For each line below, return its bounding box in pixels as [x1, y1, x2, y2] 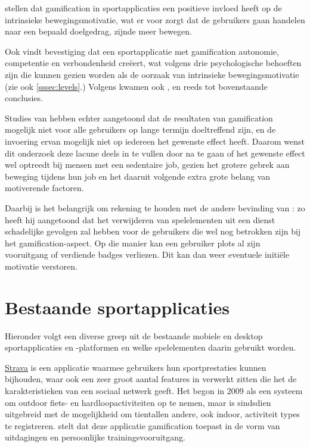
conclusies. [5, 92, 43, 104]
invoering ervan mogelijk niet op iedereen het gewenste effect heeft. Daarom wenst [5, 135, 305, 147]
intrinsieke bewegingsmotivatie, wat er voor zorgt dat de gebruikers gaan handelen [5, 13, 305, 26]
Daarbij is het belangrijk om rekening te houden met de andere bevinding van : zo [5, 201, 305, 214]
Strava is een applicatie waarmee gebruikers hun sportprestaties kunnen [5, 361, 266, 373]
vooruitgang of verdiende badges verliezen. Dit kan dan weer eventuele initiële [5, 248, 290, 261]
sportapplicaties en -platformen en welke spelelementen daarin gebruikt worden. [5, 341, 296, 354]
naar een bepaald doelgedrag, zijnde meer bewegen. [5, 25, 192, 37]
